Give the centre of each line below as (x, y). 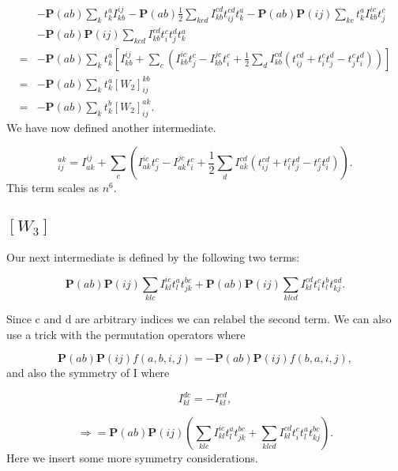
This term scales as (53, 188)
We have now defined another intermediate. (111, 127)
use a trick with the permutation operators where (126, 334)
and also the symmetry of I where (88, 373)
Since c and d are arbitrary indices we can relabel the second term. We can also (199, 319)
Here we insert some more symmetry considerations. (132, 457)
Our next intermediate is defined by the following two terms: (153, 256)
